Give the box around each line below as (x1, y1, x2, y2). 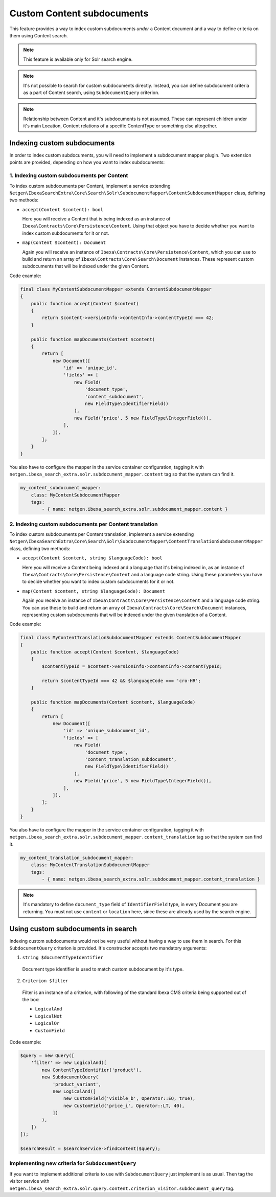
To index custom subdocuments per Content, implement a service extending (9, 183, 171, 189)
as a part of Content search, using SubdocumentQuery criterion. (23, 89, 159, 96)
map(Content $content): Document (22, 240, 106, 245)
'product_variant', (52, 1081, 102, 1087)
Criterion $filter (22, 978, 68, 984)
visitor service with (9, 1178, 50, 1184)
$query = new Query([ (20, 1052, 75, 1058)
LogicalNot (35, 1013, 62, 1019)
